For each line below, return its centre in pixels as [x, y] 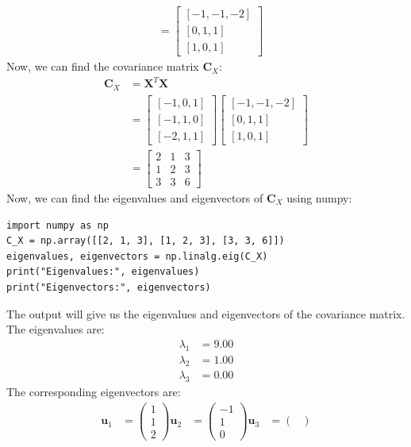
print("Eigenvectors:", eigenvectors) [109, 287]
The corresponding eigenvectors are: [94, 392]
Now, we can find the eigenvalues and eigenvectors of [135, 197]
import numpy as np [58, 225]
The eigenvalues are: [56, 329]
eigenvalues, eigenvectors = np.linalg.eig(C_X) [137, 256]
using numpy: [319, 197]
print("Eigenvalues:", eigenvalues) [103, 272]
